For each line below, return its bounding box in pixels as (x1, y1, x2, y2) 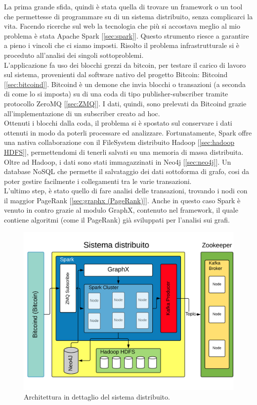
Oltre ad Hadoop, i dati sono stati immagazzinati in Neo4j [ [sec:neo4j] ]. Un (4, 156, 231, 167)
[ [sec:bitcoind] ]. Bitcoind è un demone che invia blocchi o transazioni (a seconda (4, 79, 246, 89)
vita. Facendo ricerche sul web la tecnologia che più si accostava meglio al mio (4, 21, 240, 31)
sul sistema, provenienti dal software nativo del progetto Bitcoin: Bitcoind (4, 69, 228, 80)
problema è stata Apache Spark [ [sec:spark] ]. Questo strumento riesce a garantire (4, 30, 249, 41)
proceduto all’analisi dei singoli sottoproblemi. (4, 49, 144, 60)
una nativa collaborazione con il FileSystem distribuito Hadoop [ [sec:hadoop (4, 137, 235, 147)
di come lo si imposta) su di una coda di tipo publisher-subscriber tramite (4, 89, 228, 99)
